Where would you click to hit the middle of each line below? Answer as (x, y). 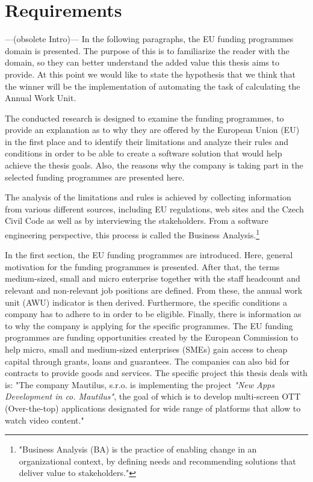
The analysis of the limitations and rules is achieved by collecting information (148, 197)
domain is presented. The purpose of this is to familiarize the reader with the (147, 50)
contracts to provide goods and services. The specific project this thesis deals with (156, 373)
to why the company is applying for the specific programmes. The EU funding (149, 325)
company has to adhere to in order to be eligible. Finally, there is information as (153, 314)
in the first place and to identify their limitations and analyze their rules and (147, 141)
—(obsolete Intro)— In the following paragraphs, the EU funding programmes (149, 39)
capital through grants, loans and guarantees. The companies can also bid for (147, 361)
